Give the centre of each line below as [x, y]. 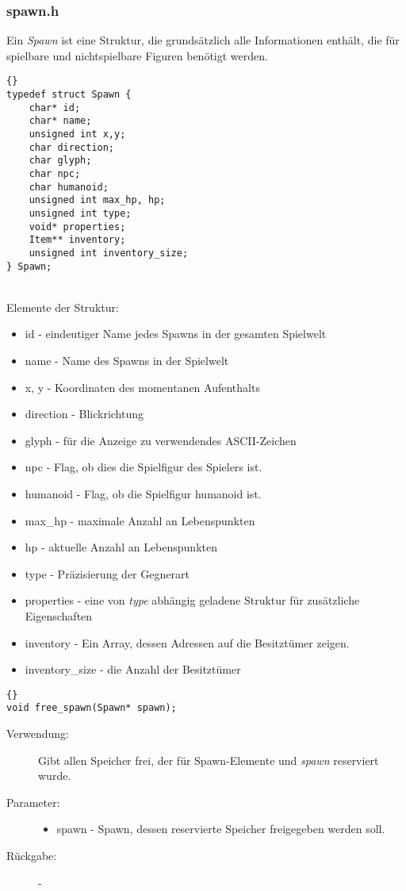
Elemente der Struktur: [63, 307]
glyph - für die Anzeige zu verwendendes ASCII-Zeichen [161, 440]
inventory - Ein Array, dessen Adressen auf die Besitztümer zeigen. [187, 642]
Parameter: [33, 802]
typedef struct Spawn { [69, 95]
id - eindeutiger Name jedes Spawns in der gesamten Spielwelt [176, 334]
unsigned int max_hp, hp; [97, 200]
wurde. [55, 776]
